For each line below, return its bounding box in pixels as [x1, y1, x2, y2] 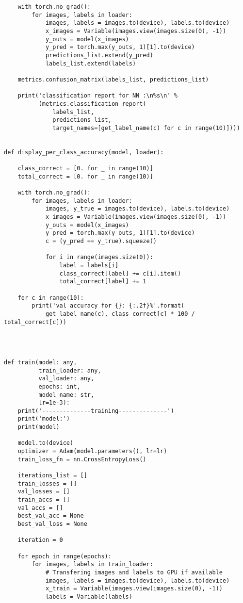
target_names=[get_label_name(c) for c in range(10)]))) [52, 124, 240, 131]
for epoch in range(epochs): [17, 553, 112, 560]
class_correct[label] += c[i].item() [59, 270, 181, 277]
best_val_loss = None [17, 521, 87, 527]
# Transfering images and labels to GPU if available [45, 569, 223, 576]
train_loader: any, [38, 367, 101, 374]
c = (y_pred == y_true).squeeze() [45, 238, 157, 245]
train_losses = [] [17, 480, 77, 487]
